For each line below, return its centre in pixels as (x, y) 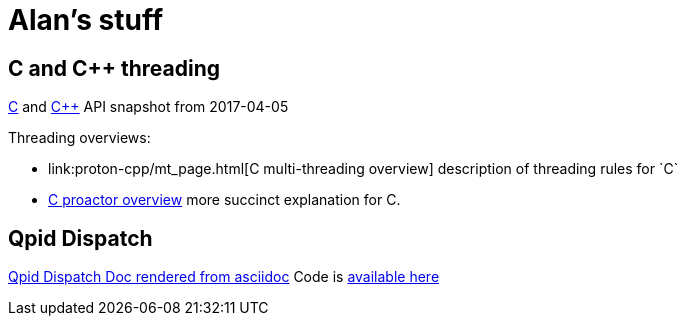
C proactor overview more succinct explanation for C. (224, 200)
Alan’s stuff (86, 20)
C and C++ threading (114, 68)
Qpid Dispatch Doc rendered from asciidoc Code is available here (224, 277)
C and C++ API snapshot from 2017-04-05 (148, 107)
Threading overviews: (79, 138)
